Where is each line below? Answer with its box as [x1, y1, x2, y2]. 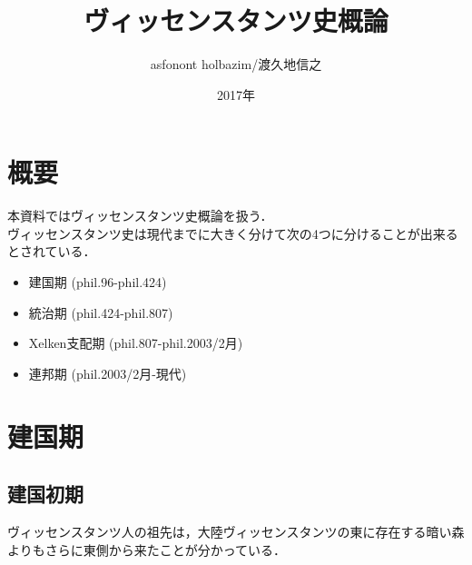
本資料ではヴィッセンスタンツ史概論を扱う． [7, 206, 273, 225]
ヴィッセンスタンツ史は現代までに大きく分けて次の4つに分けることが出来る [7, 223, 458, 243]
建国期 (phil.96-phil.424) [28, 273, 167, 292]
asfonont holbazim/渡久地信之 [150, 55, 322, 74]
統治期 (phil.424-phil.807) [28, 302, 173, 322]
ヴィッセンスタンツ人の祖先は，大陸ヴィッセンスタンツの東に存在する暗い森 [7, 521, 465, 540]
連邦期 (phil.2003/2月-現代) [28, 363, 187, 382]
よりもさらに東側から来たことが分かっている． [7, 540, 287, 559]
